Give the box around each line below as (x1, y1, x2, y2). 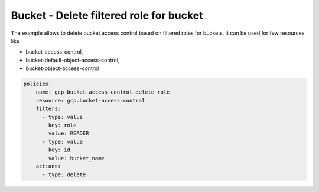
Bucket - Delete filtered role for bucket (11, 9, 203, 22)
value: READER (48, 130, 89, 137)
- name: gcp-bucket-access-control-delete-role (30, 89, 170, 95)
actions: (35, 163, 61, 170)
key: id (48, 147, 71, 153)
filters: (35, 105, 61, 112)
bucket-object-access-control (25, 65, 99, 72)
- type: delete (42, 171, 86, 178)
